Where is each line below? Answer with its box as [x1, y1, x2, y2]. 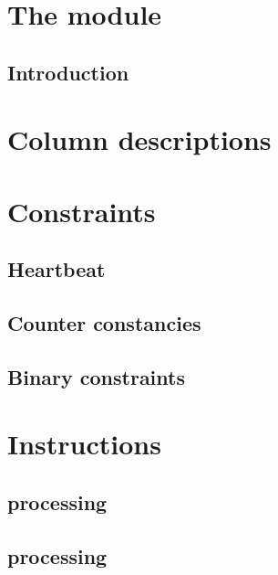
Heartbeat [7, 255, 106, 283]
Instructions [7, 425, 161, 463]
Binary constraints [7, 362, 185, 390]
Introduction [7, 58, 129, 86]
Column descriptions [7, 121, 272, 158]
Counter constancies [7, 309, 201, 337]
